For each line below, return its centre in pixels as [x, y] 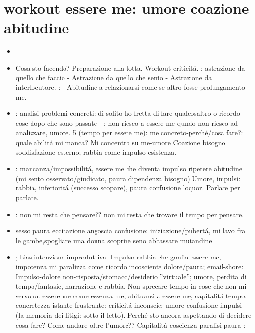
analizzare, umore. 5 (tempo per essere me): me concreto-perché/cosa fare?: [129, 132]
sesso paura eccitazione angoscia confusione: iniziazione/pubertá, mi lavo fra [130, 231]
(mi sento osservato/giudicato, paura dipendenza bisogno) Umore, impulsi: [128, 178]
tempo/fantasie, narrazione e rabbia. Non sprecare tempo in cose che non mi [131, 286]
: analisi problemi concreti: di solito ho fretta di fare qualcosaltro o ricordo [128, 113]
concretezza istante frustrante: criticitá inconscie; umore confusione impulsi [129, 305]
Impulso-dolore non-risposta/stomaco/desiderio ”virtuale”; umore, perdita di [131, 276]
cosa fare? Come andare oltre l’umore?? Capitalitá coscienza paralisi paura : [130, 324]
